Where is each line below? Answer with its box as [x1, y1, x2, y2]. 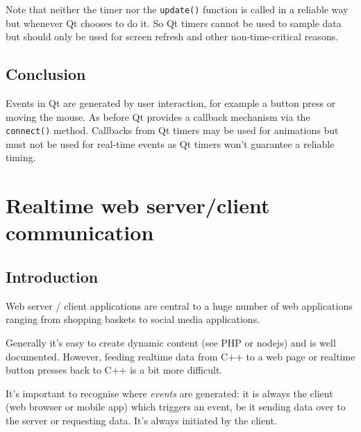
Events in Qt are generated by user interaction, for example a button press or [6, 96, 336, 110]
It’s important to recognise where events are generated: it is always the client [6, 385, 333, 400]
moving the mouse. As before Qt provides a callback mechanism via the [6, 109, 310, 124]
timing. [6, 150, 36, 165]
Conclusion [6, 63, 86, 85]
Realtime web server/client [6, 191, 270, 219]
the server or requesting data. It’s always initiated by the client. [6, 413, 277, 427]
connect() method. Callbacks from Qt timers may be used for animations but [6, 123, 339, 138]
